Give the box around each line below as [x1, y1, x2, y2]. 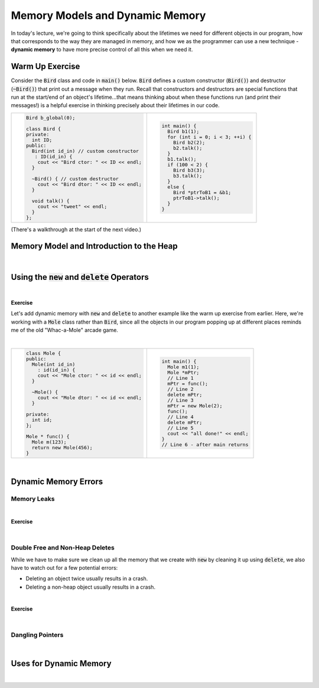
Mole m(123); [31, 438, 67, 445]
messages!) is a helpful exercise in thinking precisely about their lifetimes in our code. [11, 102, 220, 109]
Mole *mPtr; [167, 370, 200, 376]
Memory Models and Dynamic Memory [11, 9, 206, 22]
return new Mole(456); [31, 444, 93, 451]
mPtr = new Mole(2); [167, 403, 223, 409]
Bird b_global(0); [25, 114, 76, 121]
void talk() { [31, 198, 70, 204]
